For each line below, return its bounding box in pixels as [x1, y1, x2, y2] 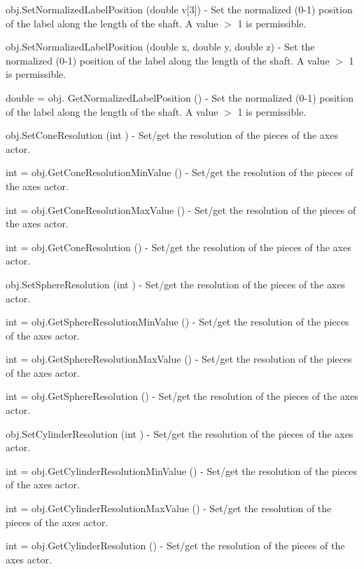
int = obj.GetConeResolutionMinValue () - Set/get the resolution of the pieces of [6, 165, 353, 180]
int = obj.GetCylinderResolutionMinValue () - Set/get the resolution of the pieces [6, 463, 357, 478]
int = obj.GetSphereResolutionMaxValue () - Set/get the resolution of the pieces [6, 352, 352, 366]
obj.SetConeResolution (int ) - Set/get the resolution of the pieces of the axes [6, 128, 338, 142]
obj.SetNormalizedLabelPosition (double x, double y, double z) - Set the [6, 39, 315, 54]
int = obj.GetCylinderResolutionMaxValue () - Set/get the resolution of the [6, 501, 332, 516]
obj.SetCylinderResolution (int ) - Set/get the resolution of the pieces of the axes [6, 426, 353, 441]
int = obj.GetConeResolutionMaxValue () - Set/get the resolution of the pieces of [6, 202, 356, 217]
